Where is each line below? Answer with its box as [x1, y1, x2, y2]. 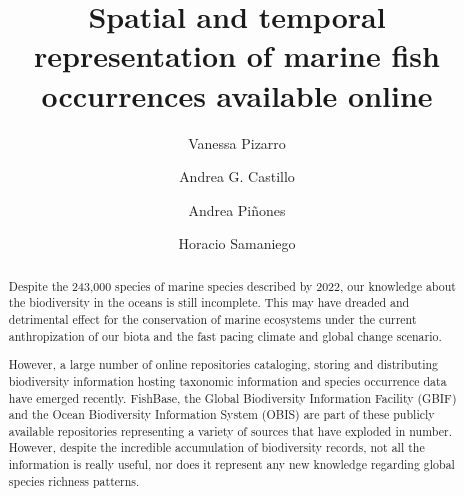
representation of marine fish [34, 35, 440, 76]
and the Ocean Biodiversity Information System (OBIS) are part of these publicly [8, 406, 435, 423]
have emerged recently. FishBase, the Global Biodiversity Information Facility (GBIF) [8, 389, 457, 406]
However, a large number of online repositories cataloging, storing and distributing [8, 356, 439, 373]
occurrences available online [41, 74, 433, 115]
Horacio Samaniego [178, 233, 296, 254]
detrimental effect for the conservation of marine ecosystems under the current [8, 310, 417, 327]
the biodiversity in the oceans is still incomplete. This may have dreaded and [8, 294, 410, 311]
